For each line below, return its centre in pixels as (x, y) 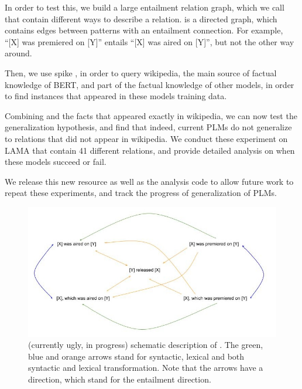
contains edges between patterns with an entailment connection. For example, (144, 30)
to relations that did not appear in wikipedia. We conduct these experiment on (146, 138)
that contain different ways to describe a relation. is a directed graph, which (141, 18)
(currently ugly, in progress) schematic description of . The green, (146, 345)
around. (18, 53)
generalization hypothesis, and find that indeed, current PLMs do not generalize (148, 127)
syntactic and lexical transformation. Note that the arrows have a (146, 368)
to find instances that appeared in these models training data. (116, 96)
